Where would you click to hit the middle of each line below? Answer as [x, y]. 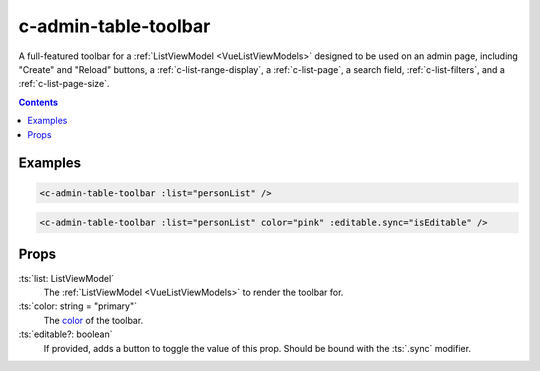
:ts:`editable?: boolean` [66, 334]
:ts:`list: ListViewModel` [66, 278]
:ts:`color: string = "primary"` [78, 306]
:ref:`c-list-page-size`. [64, 84]
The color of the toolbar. [93, 320]
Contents [38, 102]
